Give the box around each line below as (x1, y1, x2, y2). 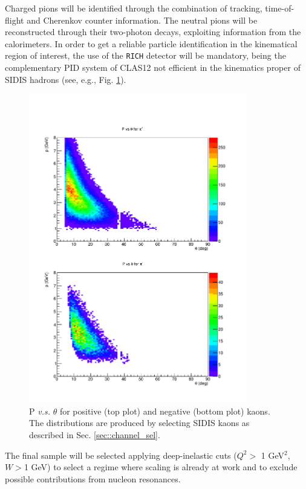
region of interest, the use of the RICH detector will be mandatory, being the (5, 49, 286, 62)
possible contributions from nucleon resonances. (5, 472, 181, 485)
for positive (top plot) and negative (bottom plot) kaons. (59, 404, 270, 417)
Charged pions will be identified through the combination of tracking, (5, 2, 262, 14)
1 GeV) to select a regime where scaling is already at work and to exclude (24, 461, 298, 473)
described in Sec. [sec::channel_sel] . (29, 428, 160, 441)
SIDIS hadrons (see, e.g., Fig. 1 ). (5, 73, 126, 85)
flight (5, 13, 24, 26)
